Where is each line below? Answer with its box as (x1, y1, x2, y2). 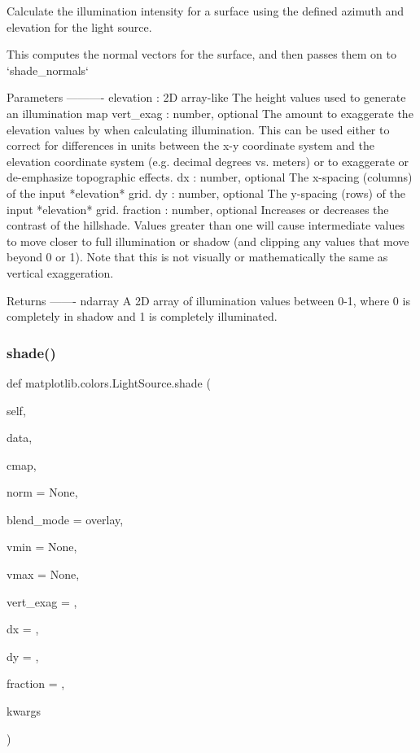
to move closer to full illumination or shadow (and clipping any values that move (7, 232, 409, 249)
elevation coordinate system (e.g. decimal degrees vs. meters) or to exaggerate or (7, 152, 409, 169)
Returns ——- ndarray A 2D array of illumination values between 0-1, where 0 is (7, 291, 410, 309)
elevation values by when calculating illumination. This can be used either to (7, 120, 390, 138)
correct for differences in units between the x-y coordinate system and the (7, 137, 374, 154)
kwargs (7, 703, 42, 720)
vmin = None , (7, 538, 77, 555)
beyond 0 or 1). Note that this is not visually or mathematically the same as (7, 248, 388, 265)
